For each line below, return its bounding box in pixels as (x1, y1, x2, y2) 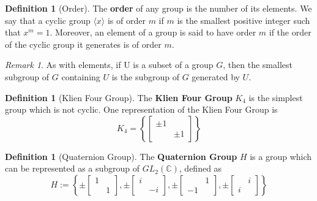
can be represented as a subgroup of (5, 162, 140, 175)
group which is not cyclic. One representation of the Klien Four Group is (5, 103, 278, 116)
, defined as (179, 162, 222, 175)
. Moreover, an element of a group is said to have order (50, 26, 256, 39)
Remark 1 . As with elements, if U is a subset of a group (5, 58, 214, 71)
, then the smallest (223, 58, 293, 71)
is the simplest (248, 91, 303, 104)
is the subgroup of (111, 70, 179, 83)
